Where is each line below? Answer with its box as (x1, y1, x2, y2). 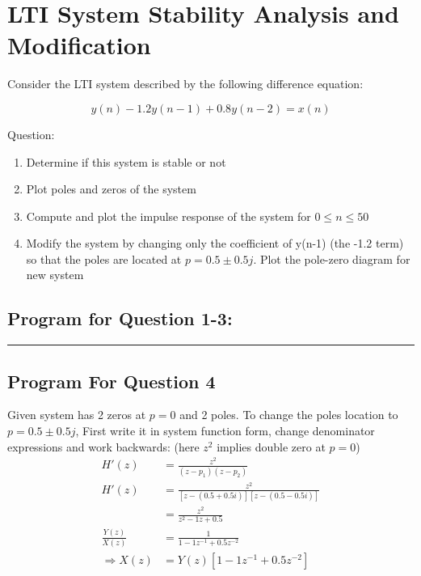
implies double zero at (217, 438, 326, 455)
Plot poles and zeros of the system (26, 180, 196, 197)
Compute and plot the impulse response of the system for (26, 207, 311, 224)
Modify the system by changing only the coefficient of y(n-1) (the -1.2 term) (26, 235, 404, 252)
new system (26, 266, 84, 283)
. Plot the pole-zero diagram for (253, 250, 410, 267)
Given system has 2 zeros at (7, 406, 146, 423)
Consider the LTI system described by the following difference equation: (7, 75, 364, 92)
